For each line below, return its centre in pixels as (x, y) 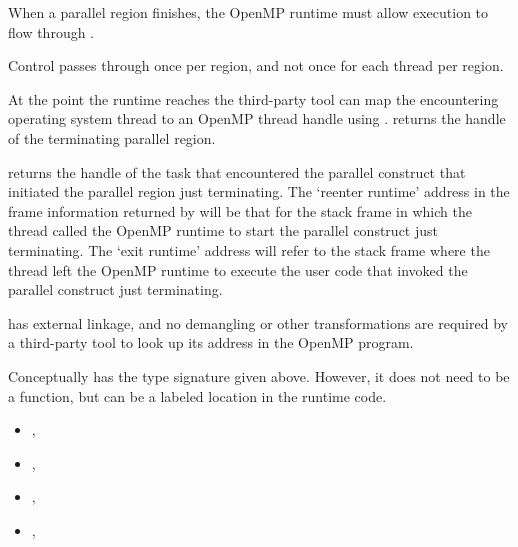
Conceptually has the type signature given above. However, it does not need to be (259, 375)
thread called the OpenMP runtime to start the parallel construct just (223, 230)
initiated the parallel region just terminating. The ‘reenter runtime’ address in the (259, 191)
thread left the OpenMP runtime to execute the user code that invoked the (238, 269)
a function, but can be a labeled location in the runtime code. (197, 395)
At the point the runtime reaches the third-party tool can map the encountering (253, 98)
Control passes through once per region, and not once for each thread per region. (256, 65)
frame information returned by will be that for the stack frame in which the (240, 210)
